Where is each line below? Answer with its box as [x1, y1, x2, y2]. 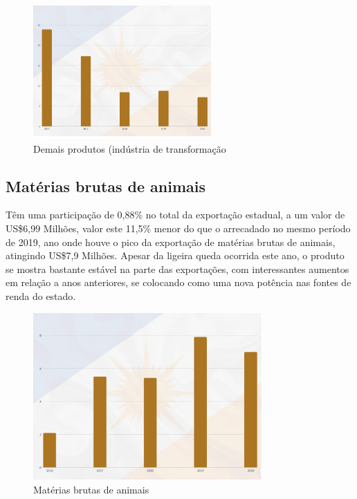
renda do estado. [6, 288, 76, 303]
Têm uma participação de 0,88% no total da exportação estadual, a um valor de [6, 207, 345, 222]
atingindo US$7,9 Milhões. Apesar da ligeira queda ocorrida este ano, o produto [6, 248, 345, 263]
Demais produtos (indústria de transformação [33, 141, 226, 156]
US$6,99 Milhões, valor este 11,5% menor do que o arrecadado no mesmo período [6, 220, 351, 235]
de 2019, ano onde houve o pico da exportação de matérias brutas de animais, [6, 234, 336, 249]
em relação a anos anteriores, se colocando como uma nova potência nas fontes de [6, 275, 351, 290]
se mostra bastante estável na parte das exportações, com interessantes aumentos [6, 261, 349, 276]
